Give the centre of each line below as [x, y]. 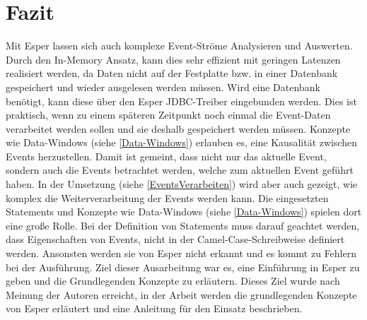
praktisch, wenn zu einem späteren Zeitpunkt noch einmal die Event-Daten [168, 115]
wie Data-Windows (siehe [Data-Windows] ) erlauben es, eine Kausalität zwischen [182, 142]
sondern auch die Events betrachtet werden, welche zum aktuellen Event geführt [180, 170]
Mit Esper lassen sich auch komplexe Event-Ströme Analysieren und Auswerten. [179, 46]
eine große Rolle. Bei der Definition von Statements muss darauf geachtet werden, [183, 225]
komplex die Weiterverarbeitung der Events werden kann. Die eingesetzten [167, 197]
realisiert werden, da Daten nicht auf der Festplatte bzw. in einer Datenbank [172, 73]
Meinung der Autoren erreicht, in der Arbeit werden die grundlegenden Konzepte [181, 294]
